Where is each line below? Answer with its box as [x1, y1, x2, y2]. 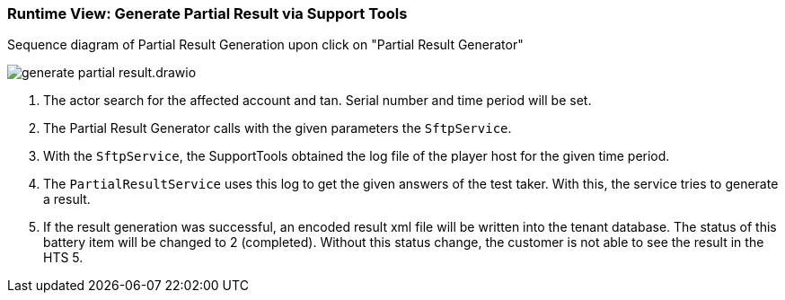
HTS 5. [43, 250, 84, 266]
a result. [43, 191, 91, 207]
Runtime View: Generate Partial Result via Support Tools [7, 4, 408, 22]
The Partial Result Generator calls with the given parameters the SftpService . [43, 120, 512, 137]
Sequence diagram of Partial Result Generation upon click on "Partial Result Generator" [7, 37, 524, 53]
